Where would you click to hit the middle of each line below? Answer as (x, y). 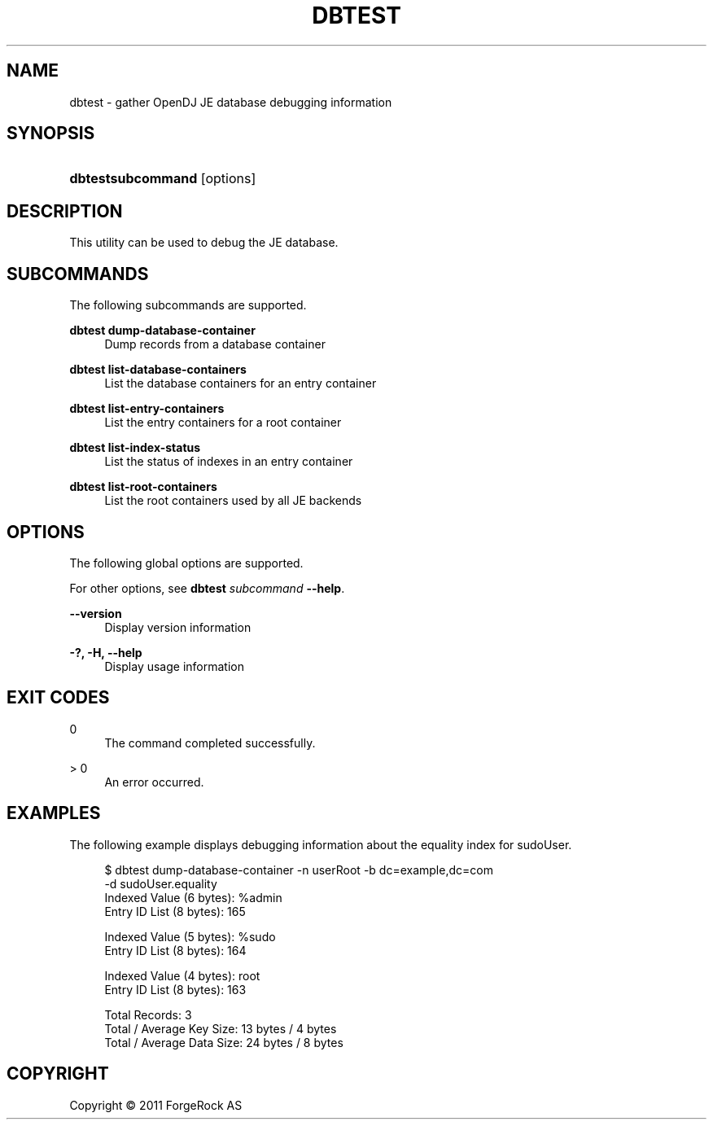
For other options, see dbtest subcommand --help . (207, 588)
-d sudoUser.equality (161, 883)
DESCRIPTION (65, 211)
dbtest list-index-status (135, 448)
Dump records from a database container (215, 344)
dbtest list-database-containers (158, 370)
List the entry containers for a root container (223, 423)
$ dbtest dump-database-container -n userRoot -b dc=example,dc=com (299, 870)
